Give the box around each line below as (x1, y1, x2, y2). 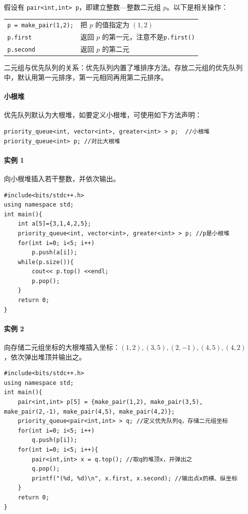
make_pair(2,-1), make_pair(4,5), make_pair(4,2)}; (4, 408, 175, 415)
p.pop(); (32, 277, 60, 285)
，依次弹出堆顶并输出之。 (4, 351, 86, 362)
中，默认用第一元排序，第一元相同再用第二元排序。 (4, 72, 168, 82)
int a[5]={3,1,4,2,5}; (18, 220, 91, 228)
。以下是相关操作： (166, 2, 228, 12)
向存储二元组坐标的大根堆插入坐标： (4, 342, 120, 352)
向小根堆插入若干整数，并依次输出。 (4, 173, 120, 183)
